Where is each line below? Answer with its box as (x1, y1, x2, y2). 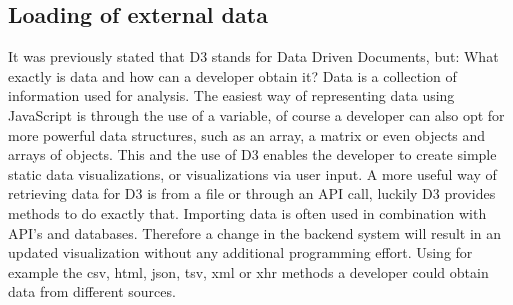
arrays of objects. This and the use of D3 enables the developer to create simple (8, 144, 497, 165)
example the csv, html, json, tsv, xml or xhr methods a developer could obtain (8, 261, 489, 282)
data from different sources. (8, 281, 176, 302)
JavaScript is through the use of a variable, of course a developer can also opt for (8, 104, 505, 125)
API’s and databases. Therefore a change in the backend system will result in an (8, 222, 502, 243)
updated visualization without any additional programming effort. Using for (8, 242, 473, 263)
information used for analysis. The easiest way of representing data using (8, 85, 455, 106)
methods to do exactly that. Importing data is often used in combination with (8, 202, 487, 223)
